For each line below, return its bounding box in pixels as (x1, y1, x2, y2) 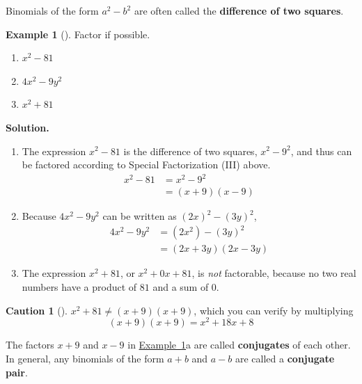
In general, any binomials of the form (6, 351, 164, 365)
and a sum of (152, 280, 209, 294)
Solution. (6, 120, 49, 134)
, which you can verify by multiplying (194, 303, 354, 317)
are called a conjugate (235, 351, 335, 365)
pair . (6, 365, 28, 379)
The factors (6, 337, 54, 352)
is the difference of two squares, (123, 143, 258, 158)
